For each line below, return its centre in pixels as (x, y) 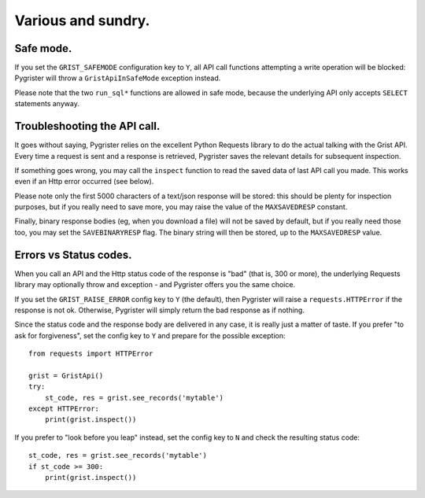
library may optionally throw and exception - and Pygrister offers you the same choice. (155, 285)
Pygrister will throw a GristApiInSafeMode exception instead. (118, 78)
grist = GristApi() (66, 375)
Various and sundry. (82, 20)
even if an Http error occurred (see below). (84, 182)
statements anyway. (47, 104)
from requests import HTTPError (91, 354)
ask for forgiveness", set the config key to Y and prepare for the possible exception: (150, 335)
